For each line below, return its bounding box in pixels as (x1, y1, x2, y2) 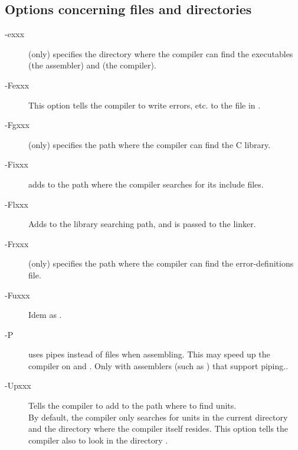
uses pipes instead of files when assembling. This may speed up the (28, 348, 270, 360)
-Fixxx (5, 158, 28, 170)
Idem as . (28, 308, 62, 321)
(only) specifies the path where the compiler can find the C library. (28, 138, 271, 150)
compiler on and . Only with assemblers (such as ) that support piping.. (28, 359, 289, 372)
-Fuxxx (5, 288, 30, 301)
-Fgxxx (5, 119, 30, 131)
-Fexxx (5, 78, 30, 91)
